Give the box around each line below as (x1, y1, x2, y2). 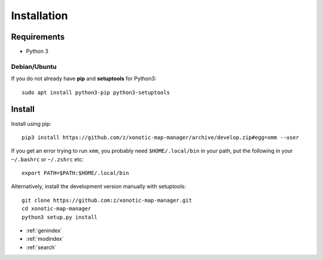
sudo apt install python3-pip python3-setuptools (22, 89, 170, 96)
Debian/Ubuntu (11, 62, 57, 71)
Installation (11, 9, 68, 22)
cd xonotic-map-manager (22, 205, 92, 212)
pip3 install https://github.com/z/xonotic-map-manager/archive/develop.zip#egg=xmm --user (22, 134, 299, 141)
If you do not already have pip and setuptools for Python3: (11, 75, 157, 82)
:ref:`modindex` (26, 235, 64, 243)
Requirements (11, 32, 65, 42)
